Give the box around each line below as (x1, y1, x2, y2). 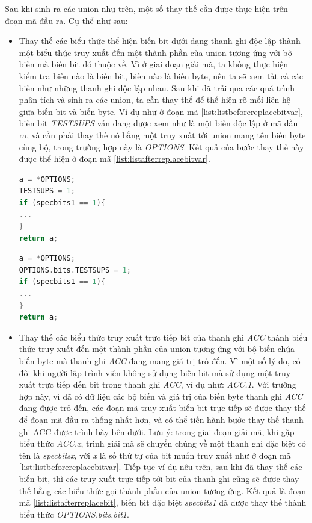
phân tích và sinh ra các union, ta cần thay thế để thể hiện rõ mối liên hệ (19, 93, 291, 106)
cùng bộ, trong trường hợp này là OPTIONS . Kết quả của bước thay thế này (19, 140, 304, 153)
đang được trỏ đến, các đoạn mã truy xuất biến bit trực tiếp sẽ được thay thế (19, 401, 306, 414)
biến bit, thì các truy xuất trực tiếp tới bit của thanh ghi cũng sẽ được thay (19, 472, 299, 484)
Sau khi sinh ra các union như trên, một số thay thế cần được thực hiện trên (5, 2, 288, 14)
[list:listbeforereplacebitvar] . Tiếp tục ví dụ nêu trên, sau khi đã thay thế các (19, 460, 302, 473)
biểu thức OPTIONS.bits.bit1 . (19, 507, 129, 520)
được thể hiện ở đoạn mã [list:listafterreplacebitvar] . (19, 152, 210, 165)
